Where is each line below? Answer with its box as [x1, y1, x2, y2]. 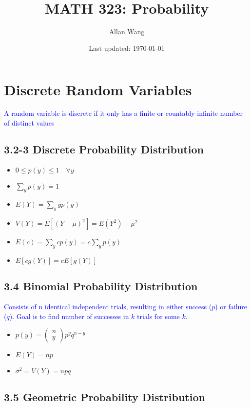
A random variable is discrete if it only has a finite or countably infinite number [4, 108, 243, 118]
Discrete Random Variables [4, 80, 192, 100]
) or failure [215, 301, 248, 312]
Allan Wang [109, 26, 145, 37]
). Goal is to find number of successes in [9, 311, 129, 321]
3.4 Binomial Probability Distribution [4, 278, 198, 294]
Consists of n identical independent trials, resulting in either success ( [4, 301, 212, 312]
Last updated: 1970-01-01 [89, 43, 165, 53]
